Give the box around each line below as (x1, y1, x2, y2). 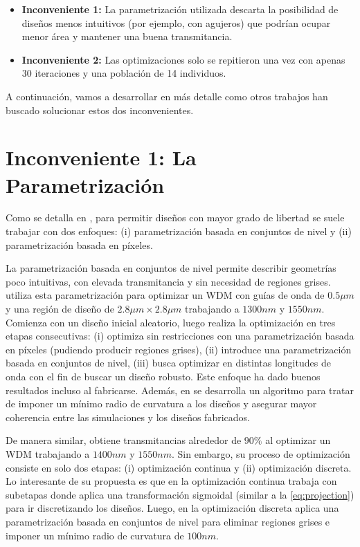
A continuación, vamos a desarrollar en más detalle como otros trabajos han (6, 89, 328, 103)
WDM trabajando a (6, 446, 90, 461)
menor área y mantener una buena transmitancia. (21, 29, 233, 44)
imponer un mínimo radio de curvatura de (6, 528, 184, 542)
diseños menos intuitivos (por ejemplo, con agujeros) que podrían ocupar (21, 15, 331, 30)
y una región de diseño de (6, 302, 114, 316)
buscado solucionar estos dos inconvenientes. (6, 102, 194, 117)
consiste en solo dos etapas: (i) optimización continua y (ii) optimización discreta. (6, 460, 352, 474)
